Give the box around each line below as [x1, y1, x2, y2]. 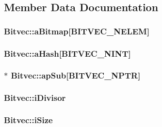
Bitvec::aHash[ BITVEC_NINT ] [4, 47, 131, 59]
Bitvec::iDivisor [4, 92, 66, 104]
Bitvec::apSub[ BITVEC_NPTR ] [11, 69, 141, 81]
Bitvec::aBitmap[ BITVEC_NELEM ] [4, 25, 150, 37]
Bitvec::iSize [4, 114, 53, 126]
